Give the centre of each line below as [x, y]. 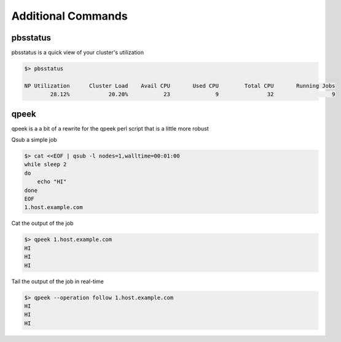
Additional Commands [70, 16]
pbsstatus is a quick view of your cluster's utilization [78, 53]
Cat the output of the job [42, 223]
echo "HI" [52, 182]
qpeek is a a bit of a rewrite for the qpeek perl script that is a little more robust [110, 128]
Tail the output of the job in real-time [57, 281]
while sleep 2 [45, 165]
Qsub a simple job [34, 140]
